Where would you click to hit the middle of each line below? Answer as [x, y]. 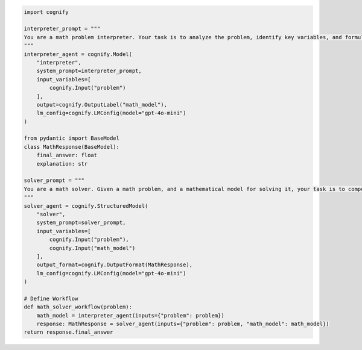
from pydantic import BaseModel [72, 138]
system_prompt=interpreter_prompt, [89, 71]
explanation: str [62, 164]
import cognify [46, 12]
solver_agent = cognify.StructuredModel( [86, 206]
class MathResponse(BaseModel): [72, 147]
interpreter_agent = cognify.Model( [78, 54]
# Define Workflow [51, 298]
